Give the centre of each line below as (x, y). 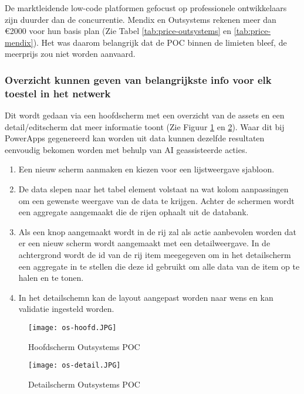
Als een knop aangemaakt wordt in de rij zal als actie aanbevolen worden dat (157, 231)
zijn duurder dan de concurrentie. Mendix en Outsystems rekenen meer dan (141, 19)
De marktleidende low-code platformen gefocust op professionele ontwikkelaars (146, 8)
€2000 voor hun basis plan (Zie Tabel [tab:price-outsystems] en (118, 31)
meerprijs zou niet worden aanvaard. (70, 54)
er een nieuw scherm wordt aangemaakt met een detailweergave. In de (144, 243)
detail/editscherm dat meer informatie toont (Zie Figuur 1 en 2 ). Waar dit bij (145, 126)
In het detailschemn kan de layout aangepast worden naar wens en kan (146, 297)
